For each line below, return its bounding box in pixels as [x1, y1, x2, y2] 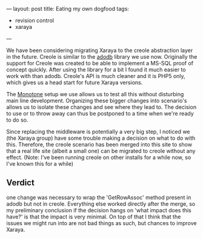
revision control [15, 17, 55, 24]
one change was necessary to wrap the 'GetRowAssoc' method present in [6, 194, 191, 201]
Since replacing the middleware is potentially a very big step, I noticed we [6, 128, 190, 135]
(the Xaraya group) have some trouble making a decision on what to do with [6, 134, 196, 142]
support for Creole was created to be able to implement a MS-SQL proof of [6, 60, 194, 67]
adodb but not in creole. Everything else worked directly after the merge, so [6, 200, 196, 208]
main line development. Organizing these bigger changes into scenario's [6, 97, 187, 104]
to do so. [6, 116, 28, 123]
